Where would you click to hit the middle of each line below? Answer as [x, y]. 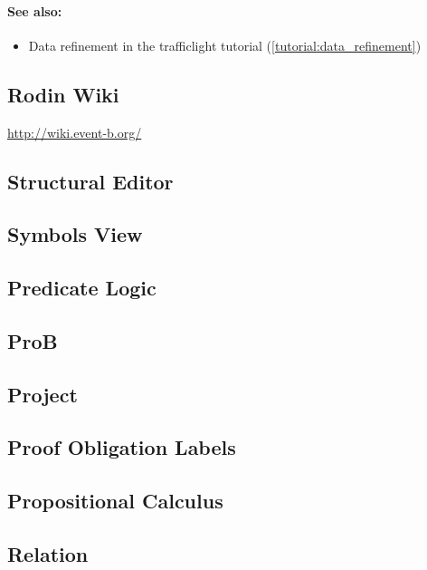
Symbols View [75, 234]
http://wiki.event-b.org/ [75, 132]
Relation [48, 554]
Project [43, 394]
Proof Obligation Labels [122, 447]
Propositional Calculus [115, 501]
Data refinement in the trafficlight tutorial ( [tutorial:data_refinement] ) [225, 45]
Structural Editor [90, 181]
